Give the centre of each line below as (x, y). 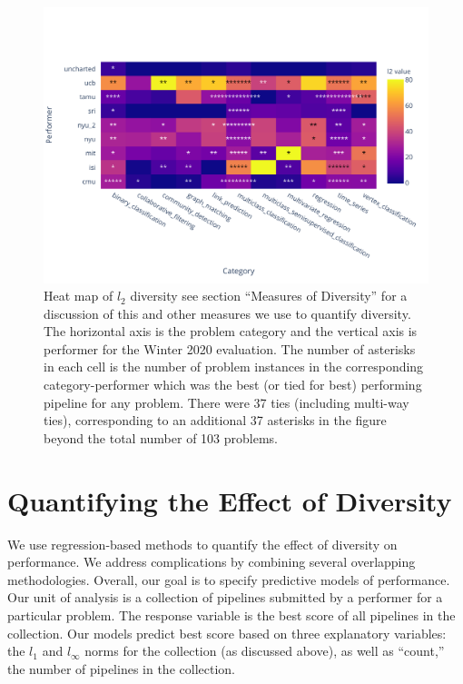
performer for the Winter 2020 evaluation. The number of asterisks (230, 348)
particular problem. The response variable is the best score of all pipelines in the (231, 615)
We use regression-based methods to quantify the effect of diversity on (202, 544)
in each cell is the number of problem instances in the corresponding (234, 367)
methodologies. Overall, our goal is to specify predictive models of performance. (229, 579)
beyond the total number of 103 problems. (161, 437)
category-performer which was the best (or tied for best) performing (233, 385)
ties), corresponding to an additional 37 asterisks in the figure (215, 420)
